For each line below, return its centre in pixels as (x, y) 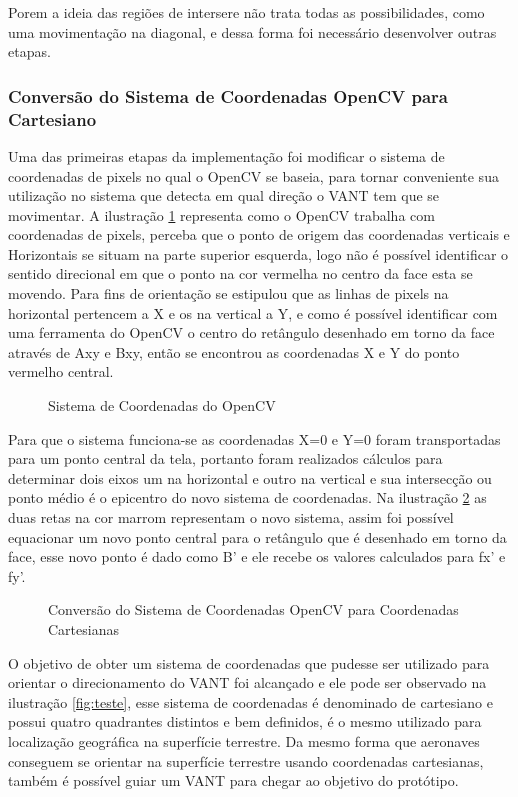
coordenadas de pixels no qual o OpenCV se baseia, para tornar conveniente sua (253, 175)
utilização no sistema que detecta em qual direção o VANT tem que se (224, 195)
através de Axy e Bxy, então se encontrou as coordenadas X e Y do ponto (234, 351)
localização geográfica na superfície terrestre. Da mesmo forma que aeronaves (244, 740)
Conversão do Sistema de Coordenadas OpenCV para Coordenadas (253, 609)
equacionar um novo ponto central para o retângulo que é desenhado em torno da (257, 536)
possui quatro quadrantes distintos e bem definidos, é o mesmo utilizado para (245, 721)
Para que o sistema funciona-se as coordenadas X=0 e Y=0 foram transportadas (254, 438)
